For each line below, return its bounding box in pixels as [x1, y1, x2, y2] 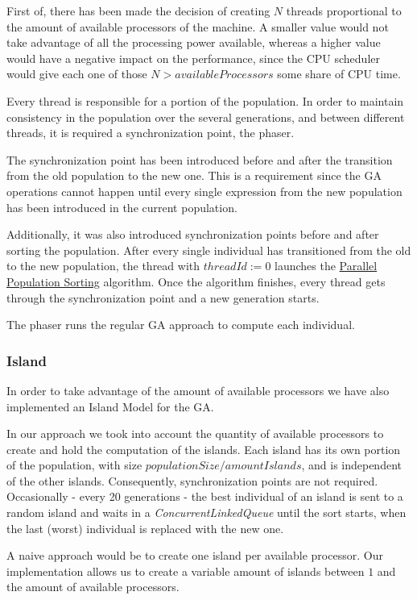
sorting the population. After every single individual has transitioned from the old [6, 241, 411, 258]
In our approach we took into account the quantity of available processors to [6, 425, 384, 442]
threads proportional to [286, 2, 402, 19]
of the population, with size [6, 456, 142, 473]
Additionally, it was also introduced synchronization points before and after [6, 226, 379, 243]
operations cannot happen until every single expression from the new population [6, 182, 403, 199]
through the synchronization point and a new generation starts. [6, 289, 320, 306]
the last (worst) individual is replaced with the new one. [6, 519, 284, 536]
